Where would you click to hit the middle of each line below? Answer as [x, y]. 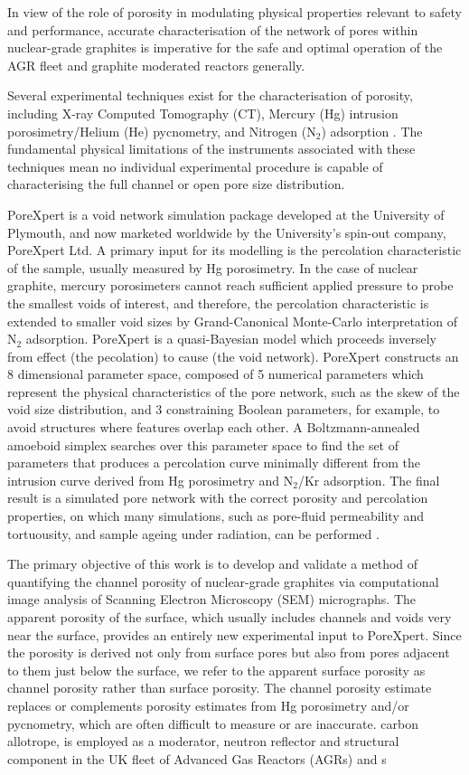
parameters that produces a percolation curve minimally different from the [214, 463]
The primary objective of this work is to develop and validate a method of [213, 564]
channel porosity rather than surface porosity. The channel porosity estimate [220, 688]
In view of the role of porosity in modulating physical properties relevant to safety [234, 12]
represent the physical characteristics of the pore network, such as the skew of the [234, 391]
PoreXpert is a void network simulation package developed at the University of [226, 214]
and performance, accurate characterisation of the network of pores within [213, 29]
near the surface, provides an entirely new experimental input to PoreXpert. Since [234, 634]
